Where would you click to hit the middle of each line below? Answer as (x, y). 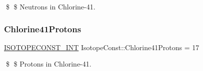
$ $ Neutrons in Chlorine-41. (50, 6)
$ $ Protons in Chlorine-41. (48, 64)
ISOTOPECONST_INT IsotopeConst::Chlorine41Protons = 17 (102, 47)
